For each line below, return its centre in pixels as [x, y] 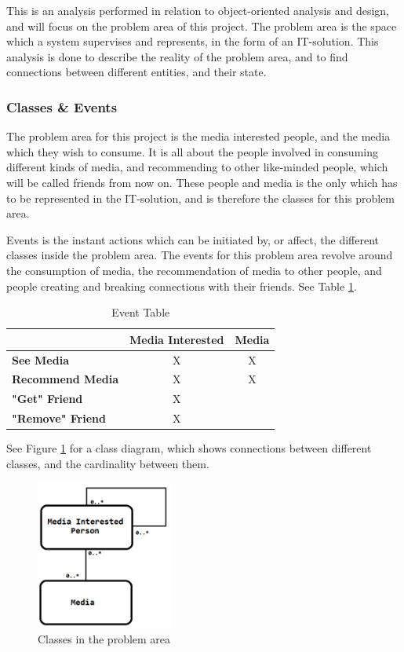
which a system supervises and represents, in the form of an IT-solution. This [193, 41]
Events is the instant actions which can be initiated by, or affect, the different [193, 239]
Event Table [141, 312]
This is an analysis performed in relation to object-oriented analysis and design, [198, 10]
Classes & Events [62, 106]
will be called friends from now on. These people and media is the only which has [202, 182]
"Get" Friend [47, 399]
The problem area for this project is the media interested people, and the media [198, 136]
